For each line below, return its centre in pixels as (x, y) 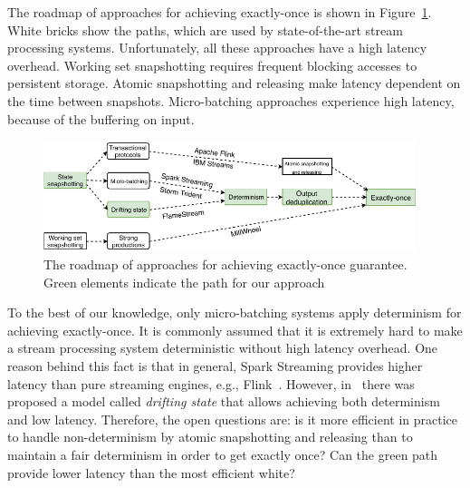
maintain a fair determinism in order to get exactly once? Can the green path (223, 454)
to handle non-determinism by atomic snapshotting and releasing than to (210, 437)
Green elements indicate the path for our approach (184, 282)
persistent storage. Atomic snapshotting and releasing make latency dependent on (234, 83)
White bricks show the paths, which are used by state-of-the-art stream (205, 29)
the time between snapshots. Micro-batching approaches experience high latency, (231, 100)
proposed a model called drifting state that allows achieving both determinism (224, 401)
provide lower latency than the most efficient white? (151, 472)
